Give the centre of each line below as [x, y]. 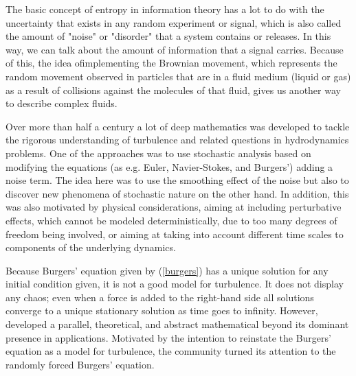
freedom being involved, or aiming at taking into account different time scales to [175, 234]
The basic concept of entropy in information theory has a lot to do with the [165, 9]
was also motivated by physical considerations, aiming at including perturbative [174, 207]
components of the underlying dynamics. [91, 247]
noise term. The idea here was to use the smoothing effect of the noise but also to [177, 180]
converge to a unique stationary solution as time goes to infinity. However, [162, 310]
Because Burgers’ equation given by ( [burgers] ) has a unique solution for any [167, 270]
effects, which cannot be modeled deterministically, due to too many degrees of [171, 220]
